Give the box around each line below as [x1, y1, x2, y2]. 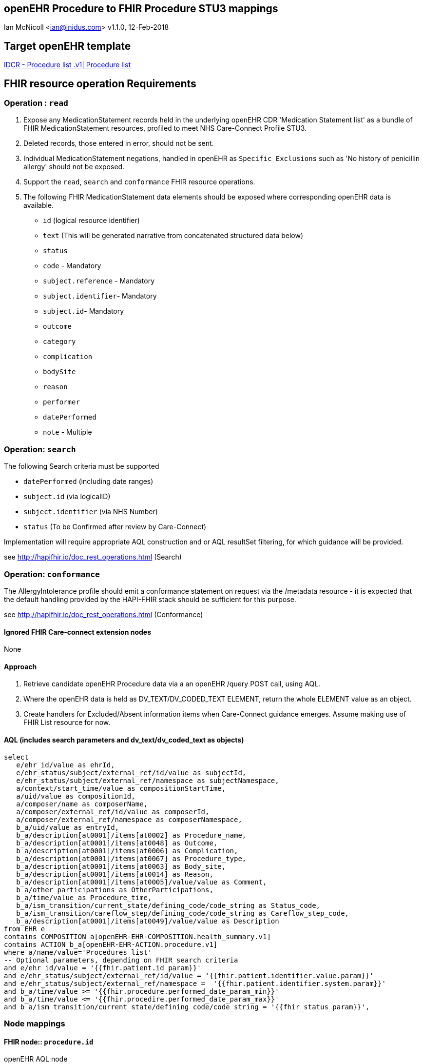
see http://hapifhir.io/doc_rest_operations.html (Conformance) [4, 610, 203, 619]
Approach [4, 662, 37, 671]
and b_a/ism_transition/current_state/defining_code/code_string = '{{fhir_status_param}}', [4, 1003, 370, 1011]
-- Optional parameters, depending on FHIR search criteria [4, 956, 238, 964]
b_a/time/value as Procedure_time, [16, 893, 152, 902]
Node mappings [4, 1019, 65, 1029]
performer [43, 398, 80, 406]
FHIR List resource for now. [23, 718, 111, 727]
